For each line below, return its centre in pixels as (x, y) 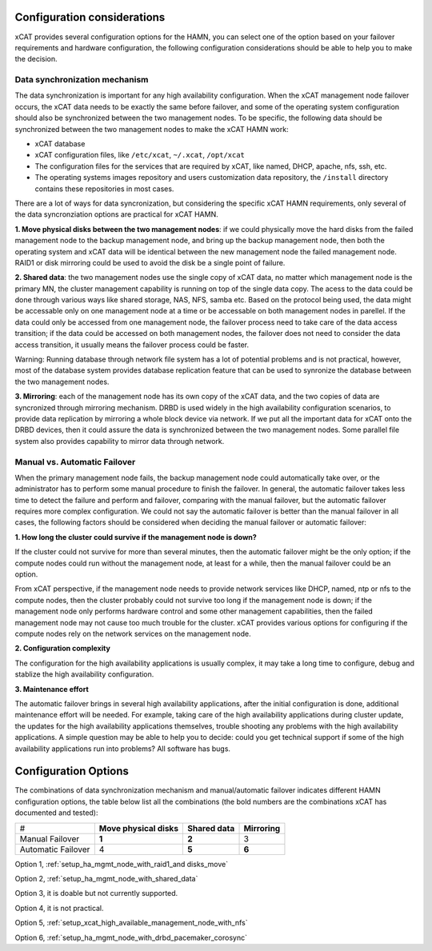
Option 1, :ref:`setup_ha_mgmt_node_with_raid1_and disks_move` (121, 864)
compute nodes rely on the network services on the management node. (133, 633)
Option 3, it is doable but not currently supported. (96, 893)
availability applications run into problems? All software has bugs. (123, 749)
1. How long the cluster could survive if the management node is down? (136, 537)
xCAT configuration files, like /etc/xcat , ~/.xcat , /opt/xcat (140, 155)
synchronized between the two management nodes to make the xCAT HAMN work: (152, 129)
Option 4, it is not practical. (59, 908)
